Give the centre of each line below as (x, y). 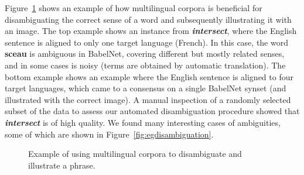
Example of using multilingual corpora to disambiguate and (135, 154)
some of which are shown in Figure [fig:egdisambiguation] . (109, 134)
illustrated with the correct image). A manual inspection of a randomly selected (148, 99)
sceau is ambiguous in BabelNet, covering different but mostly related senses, (145, 54)
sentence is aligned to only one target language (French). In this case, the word (146, 42)
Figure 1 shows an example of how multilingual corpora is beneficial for (134, 8)
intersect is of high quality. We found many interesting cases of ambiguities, (143, 122)
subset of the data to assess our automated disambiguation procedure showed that (152, 111)
